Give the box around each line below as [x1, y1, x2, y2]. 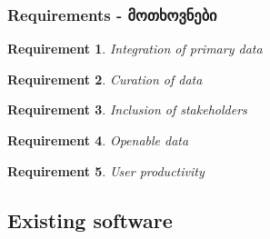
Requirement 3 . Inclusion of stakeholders [7, 100, 247, 119]
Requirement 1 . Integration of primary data [7, 39, 263, 58]
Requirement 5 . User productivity [7, 161, 205, 180]
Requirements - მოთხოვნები [7, 3, 217, 25]
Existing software [7, 205, 173, 234]
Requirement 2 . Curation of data [7, 69, 203, 88]
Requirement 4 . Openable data [7, 131, 189, 149]
